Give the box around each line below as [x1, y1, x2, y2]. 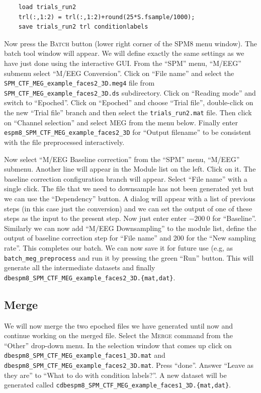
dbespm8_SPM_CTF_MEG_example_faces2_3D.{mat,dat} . [4, 272, 176, 282]
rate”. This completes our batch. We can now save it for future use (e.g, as [4, 242, 233, 253]
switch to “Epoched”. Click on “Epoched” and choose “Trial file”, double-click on [4, 97, 253, 108]
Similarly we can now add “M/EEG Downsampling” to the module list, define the [4, 222, 257, 233]
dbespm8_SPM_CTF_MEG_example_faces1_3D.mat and [4, 350, 165, 360]
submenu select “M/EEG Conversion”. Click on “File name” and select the [4, 67, 234, 78]
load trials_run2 [18, 4, 76, 11]
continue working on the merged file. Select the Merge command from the [4, 330, 233, 341]
